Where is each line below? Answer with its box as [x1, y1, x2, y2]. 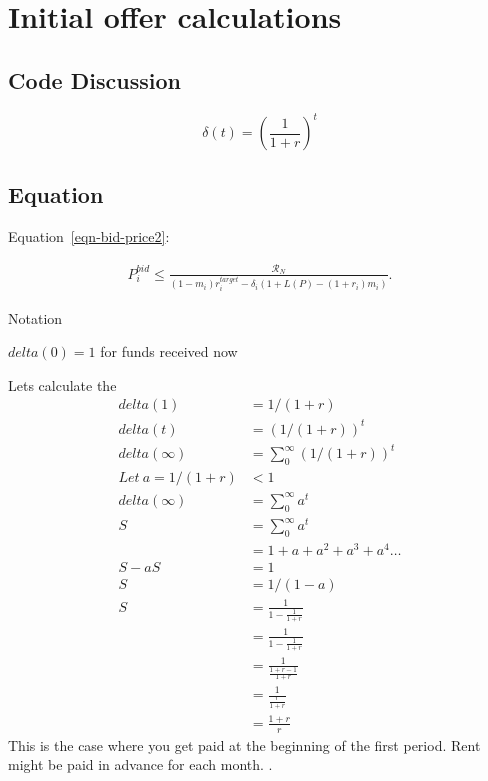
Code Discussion [8, 64, 181, 95]
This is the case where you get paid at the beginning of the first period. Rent [8, 734, 481, 755]
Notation [8, 307, 63, 328]
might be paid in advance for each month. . [8, 754, 273, 775]
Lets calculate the [8, 374, 117, 395]
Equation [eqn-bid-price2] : [8, 226, 170, 247]
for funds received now [100, 341, 238, 362]
